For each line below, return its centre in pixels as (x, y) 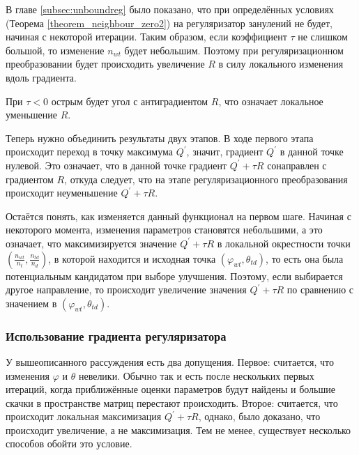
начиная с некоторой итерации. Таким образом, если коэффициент (146, 37)
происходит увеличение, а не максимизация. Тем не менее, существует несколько (178, 430)
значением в (31, 303)
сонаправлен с (297, 165)
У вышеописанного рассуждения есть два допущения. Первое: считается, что (170, 361)
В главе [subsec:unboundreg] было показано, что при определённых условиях (170, 9)
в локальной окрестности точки (284, 243)
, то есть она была (305, 258)
